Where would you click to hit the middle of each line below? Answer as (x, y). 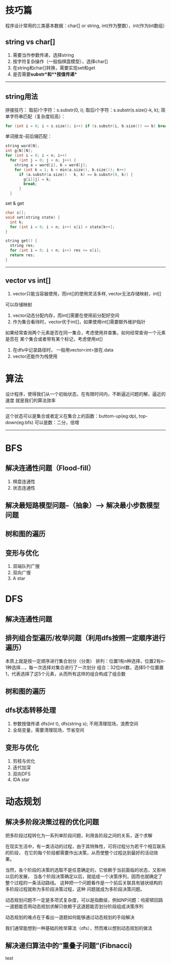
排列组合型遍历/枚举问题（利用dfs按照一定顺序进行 (85, 638)
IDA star (21, 779)
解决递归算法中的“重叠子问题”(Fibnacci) (69, 945)
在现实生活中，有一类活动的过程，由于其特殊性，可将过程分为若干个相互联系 (85, 846)
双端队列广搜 (26, 566)
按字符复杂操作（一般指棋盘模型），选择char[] (60, 61)
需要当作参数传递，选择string (43, 55)
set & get (15, 203)
